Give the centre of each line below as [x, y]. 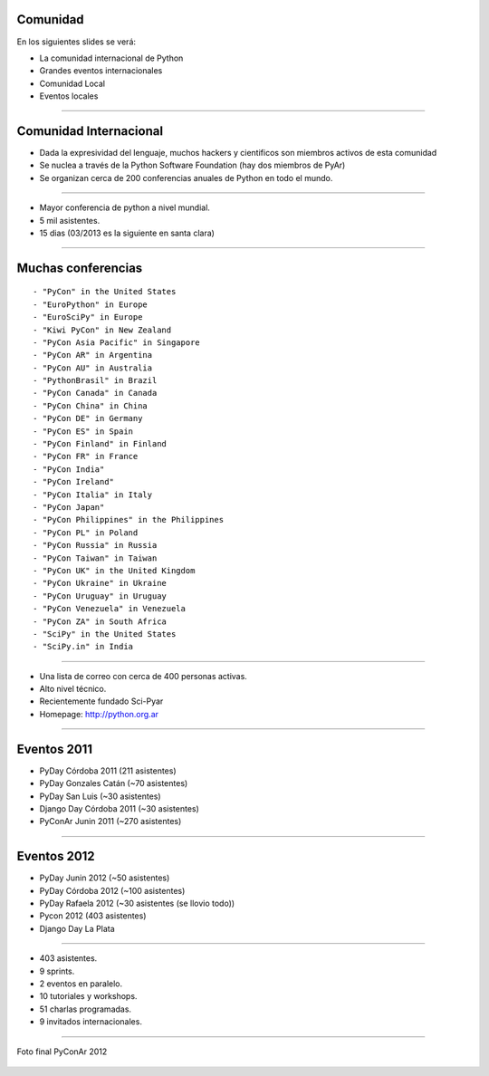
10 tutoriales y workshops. [88, 996]
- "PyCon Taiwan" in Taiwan [95, 558]
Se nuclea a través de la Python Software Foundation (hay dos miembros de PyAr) [192, 165]
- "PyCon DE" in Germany [88, 418]
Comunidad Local [72, 83]
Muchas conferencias [80, 268]
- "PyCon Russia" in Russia [95, 545]
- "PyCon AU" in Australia [93, 368]
